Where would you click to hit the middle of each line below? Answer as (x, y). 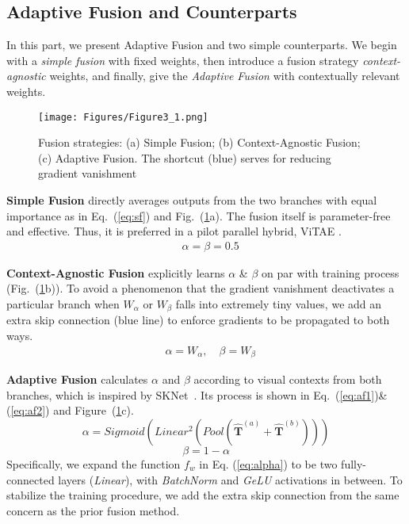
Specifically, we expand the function (94, 463)
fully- (354, 463)
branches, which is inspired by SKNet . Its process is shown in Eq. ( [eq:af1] (191, 394)
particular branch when (63, 304)
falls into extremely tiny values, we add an (279, 304)
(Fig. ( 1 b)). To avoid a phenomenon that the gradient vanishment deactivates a (201, 288)
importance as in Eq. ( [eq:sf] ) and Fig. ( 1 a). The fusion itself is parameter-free (199, 215)
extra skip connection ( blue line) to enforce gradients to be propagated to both (198, 320)
